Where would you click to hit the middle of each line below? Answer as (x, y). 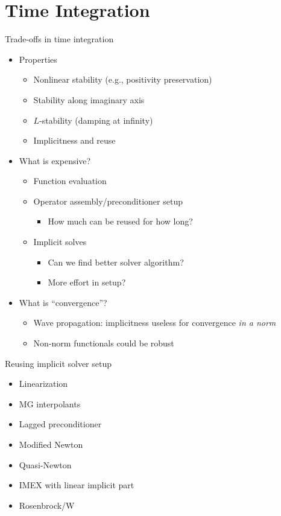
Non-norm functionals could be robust (104, 343)
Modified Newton (51, 444)
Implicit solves (60, 242)
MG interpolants (50, 403)
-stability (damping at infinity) (96, 120)
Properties (38, 59)
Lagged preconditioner (60, 424)
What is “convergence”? (63, 302)
